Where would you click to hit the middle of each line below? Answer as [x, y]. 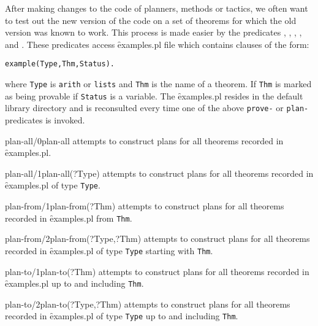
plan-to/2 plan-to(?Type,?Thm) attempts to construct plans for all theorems [148, 304]
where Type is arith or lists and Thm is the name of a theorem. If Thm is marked [158, 84]
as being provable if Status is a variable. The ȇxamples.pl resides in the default [154, 95]
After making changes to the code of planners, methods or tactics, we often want [157, 8]
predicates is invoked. [45, 120]
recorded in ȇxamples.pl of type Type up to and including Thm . [122, 316]
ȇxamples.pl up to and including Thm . [74, 283]
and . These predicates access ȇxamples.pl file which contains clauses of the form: [157, 44]
